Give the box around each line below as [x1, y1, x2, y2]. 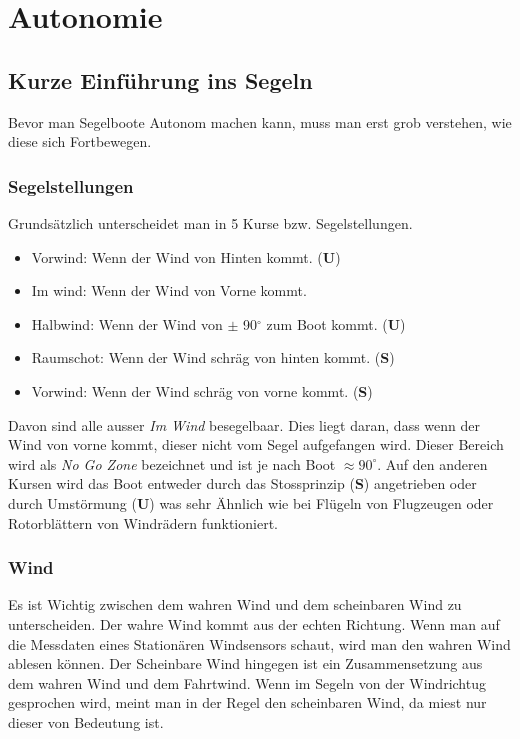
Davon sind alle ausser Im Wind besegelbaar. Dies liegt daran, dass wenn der [8, 414, 480, 435]
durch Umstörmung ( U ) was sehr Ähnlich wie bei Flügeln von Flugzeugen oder [8, 492, 494, 513]
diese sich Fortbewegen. [8, 131, 152, 152]
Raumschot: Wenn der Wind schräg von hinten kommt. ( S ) [31, 347, 395, 368]
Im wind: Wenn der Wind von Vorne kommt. [31, 280, 307, 301]
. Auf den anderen [377, 453, 488, 474]
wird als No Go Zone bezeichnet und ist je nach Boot [8, 453, 336, 474]
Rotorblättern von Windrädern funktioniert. [8, 512, 278, 533]
